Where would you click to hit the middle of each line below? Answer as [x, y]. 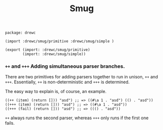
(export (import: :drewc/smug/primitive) [48, 50]
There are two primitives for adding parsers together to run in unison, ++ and [81, 77]
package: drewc [20, 33]
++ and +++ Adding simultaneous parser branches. [65, 66]
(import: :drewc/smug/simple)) [54, 54]
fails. [10, 123]
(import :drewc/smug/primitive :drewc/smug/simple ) [60, 41]
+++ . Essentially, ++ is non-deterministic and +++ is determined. [67, 82]
